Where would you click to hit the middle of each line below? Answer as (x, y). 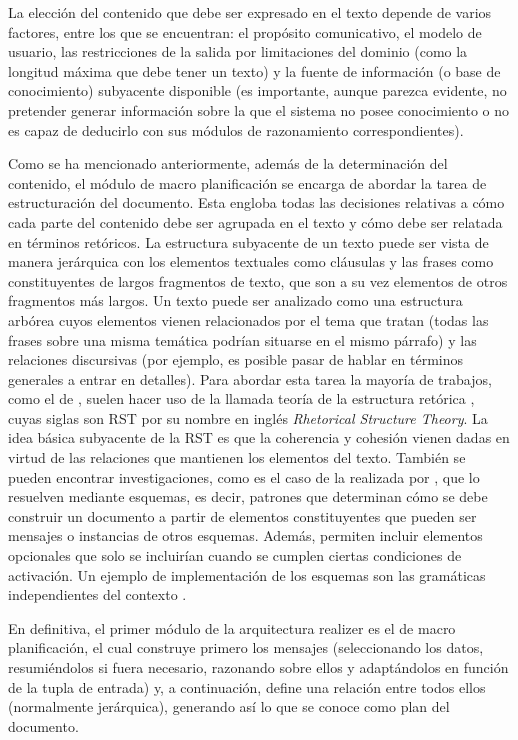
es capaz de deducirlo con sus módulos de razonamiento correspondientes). (236, 129)
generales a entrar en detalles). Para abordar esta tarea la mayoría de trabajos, (250, 378)
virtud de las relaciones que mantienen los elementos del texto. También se (237, 457)
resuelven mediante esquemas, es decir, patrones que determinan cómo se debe (248, 496)
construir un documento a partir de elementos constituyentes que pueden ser (242, 515)
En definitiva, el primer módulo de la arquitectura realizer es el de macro (232, 627)
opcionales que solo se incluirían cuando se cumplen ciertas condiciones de (235, 555)
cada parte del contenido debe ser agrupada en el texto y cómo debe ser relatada (255, 221)
